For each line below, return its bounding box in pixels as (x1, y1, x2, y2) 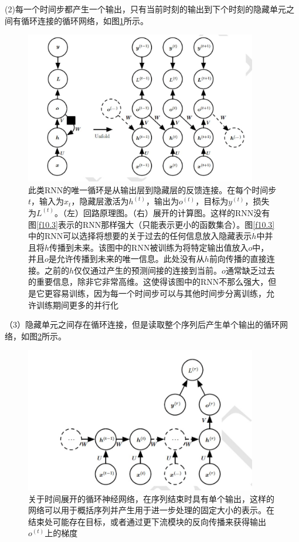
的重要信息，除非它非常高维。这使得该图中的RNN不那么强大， (28, 275, 269, 288)
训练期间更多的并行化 (36, 298, 118, 311)
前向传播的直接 (209, 253, 267, 265)
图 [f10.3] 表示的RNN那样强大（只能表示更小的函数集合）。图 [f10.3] (28, 218, 275, 230)
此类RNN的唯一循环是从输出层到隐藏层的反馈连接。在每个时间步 (28, 183, 277, 196)
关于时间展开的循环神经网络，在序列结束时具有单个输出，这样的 (28, 492, 274, 504)
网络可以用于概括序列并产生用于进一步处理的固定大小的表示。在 (28, 504, 274, 516)
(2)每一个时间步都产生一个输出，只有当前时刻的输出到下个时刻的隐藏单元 (5, 3, 286, 15)
